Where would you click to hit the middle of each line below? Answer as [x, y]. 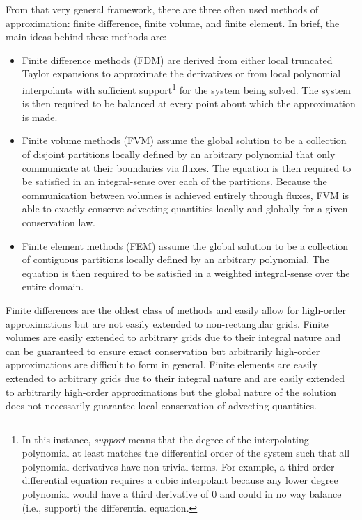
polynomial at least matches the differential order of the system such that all [186, 453]
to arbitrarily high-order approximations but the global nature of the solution [171, 392]
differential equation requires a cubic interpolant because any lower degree [180, 480]
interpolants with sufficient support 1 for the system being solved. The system [186, 88]
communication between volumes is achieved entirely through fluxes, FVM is [185, 195]
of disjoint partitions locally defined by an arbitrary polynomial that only [179, 154]
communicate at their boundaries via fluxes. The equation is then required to [187, 167]
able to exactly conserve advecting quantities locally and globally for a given [185, 208]
